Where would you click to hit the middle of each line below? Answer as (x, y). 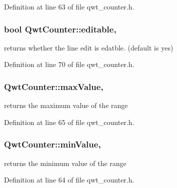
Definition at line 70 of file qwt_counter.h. (69, 64)
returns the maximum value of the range (66, 105)
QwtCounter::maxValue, (54, 86)
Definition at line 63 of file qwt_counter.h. (69, 6)
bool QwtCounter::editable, (60, 29)
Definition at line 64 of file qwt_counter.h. (69, 180)
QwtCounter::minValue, (52, 144)
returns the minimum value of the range (65, 163)
